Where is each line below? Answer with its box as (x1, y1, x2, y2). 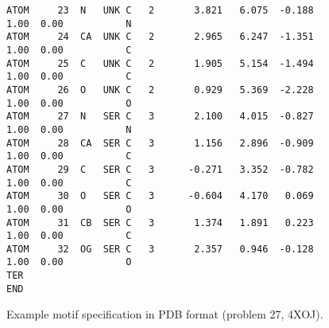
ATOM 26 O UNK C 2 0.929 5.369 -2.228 (6, 84, 314, 96)
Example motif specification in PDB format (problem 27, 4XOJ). (6, 306, 323, 322)
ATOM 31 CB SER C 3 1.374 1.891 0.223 (6, 217, 314, 228)
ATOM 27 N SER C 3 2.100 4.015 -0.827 (6, 111, 314, 123)
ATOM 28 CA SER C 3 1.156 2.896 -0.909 (6, 137, 314, 149)
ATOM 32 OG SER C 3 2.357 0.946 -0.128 (6, 243, 314, 255)
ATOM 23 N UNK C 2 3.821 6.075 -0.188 (6, 5, 314, 16)
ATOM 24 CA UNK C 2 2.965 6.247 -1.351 (6, 31, 314, 43)
